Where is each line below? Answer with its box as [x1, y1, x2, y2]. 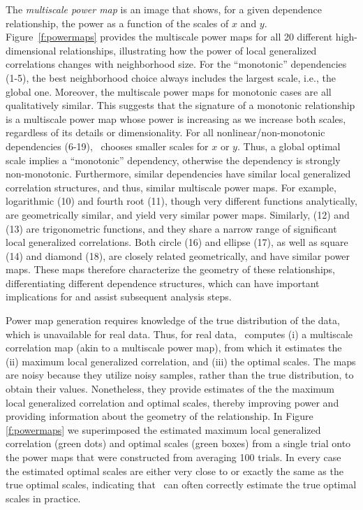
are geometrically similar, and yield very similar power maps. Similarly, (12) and [6, 207, 350, 221]
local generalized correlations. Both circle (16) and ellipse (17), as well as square [6, 235, 348, 249]
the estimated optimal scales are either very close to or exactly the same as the [6, 463, 343, 478]
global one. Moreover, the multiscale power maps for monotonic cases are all [6, 84, 332, 99]
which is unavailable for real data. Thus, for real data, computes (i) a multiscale [6, 326, 353, 341]
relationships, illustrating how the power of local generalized [59, 43, 317, 57]
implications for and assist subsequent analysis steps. [6, 289, 232, 304]
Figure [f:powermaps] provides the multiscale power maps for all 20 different [6, 29, 333, 44]
